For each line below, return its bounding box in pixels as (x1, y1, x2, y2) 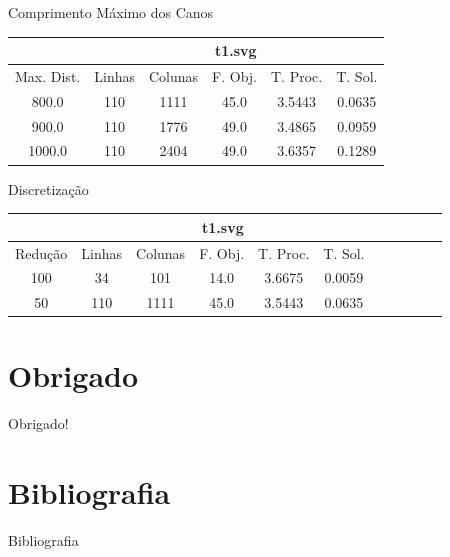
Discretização (8, 178, 89, 199)
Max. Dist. (15, 65, 81, 86)
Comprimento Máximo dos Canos (8, 2, 214, 22)
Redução (15, 242, 68, 263)
